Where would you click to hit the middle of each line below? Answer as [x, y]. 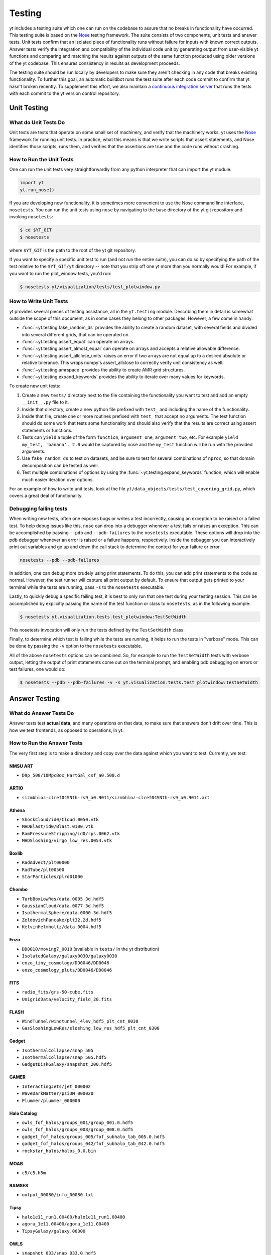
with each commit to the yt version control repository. [65, 93]
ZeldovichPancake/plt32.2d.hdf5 [61, 920]
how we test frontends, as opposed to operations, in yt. [66, 730]
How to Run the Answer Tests [46, 743]
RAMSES [19, 1185]
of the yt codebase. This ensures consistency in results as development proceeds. [95, 63]
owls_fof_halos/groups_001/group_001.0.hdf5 [78, 1123]
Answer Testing [35, 699]
